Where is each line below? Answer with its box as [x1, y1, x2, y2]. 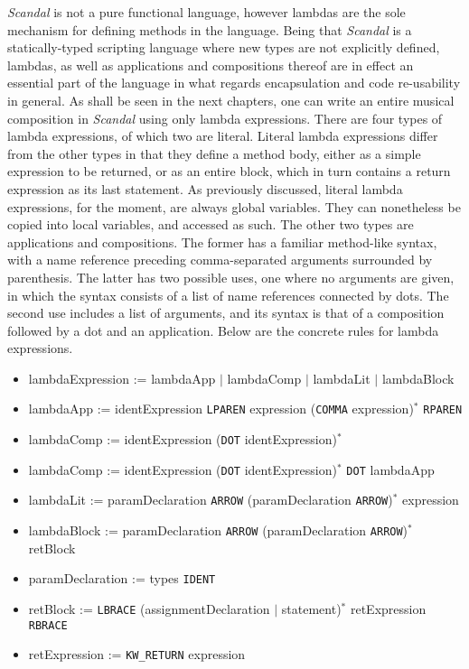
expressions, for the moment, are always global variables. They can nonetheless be [7, 197, 461, 216]
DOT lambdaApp [346, 460, 435, 479]
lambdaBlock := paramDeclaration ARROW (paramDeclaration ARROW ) [28, 521, 408, 540]
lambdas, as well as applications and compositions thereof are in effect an [7, 55, 414, 74]
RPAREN [423, 404, 463, 417]
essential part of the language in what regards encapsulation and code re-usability [7, 73, 461, 92]
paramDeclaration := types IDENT [28, 569, 216, 588]
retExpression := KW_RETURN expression [28, 645, 246, 664]
